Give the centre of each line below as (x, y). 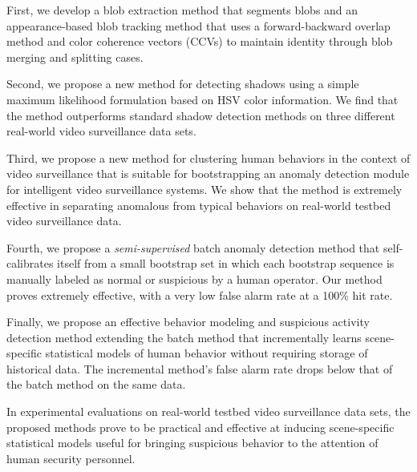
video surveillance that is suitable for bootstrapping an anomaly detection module (208, 173)
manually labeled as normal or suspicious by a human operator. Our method (194, 278)
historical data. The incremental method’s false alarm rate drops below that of (200, 368)
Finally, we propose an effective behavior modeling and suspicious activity (188, 322)
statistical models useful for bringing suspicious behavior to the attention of (192, 443)
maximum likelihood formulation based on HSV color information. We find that (202, 99)
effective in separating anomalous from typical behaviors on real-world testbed (199, 205)
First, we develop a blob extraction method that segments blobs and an (182, 10)
